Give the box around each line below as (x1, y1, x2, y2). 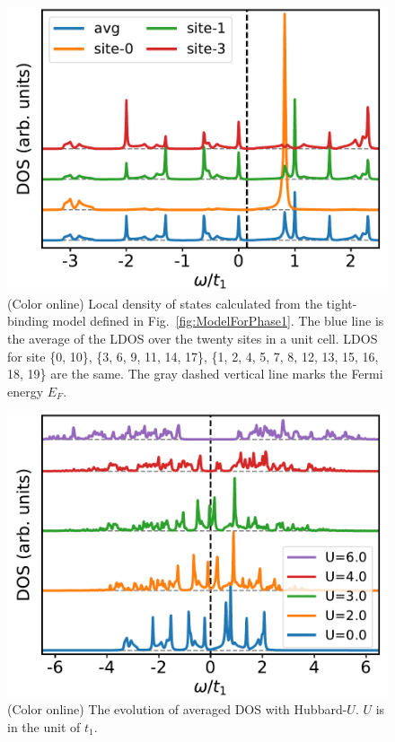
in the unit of (7, 717, 81, 736)
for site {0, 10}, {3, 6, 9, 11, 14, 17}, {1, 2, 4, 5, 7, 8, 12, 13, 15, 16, (7, 346, 379, 365)
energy (7, 381, 44, 400)
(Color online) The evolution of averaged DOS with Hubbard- (7, 700, 347, 719)
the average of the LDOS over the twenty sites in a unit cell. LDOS (7, 329, 378, 347)
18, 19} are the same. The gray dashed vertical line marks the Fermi (7, 364, 383, 383)
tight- (326, 293, 357, 312)
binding (7, 311, 48, 330)
